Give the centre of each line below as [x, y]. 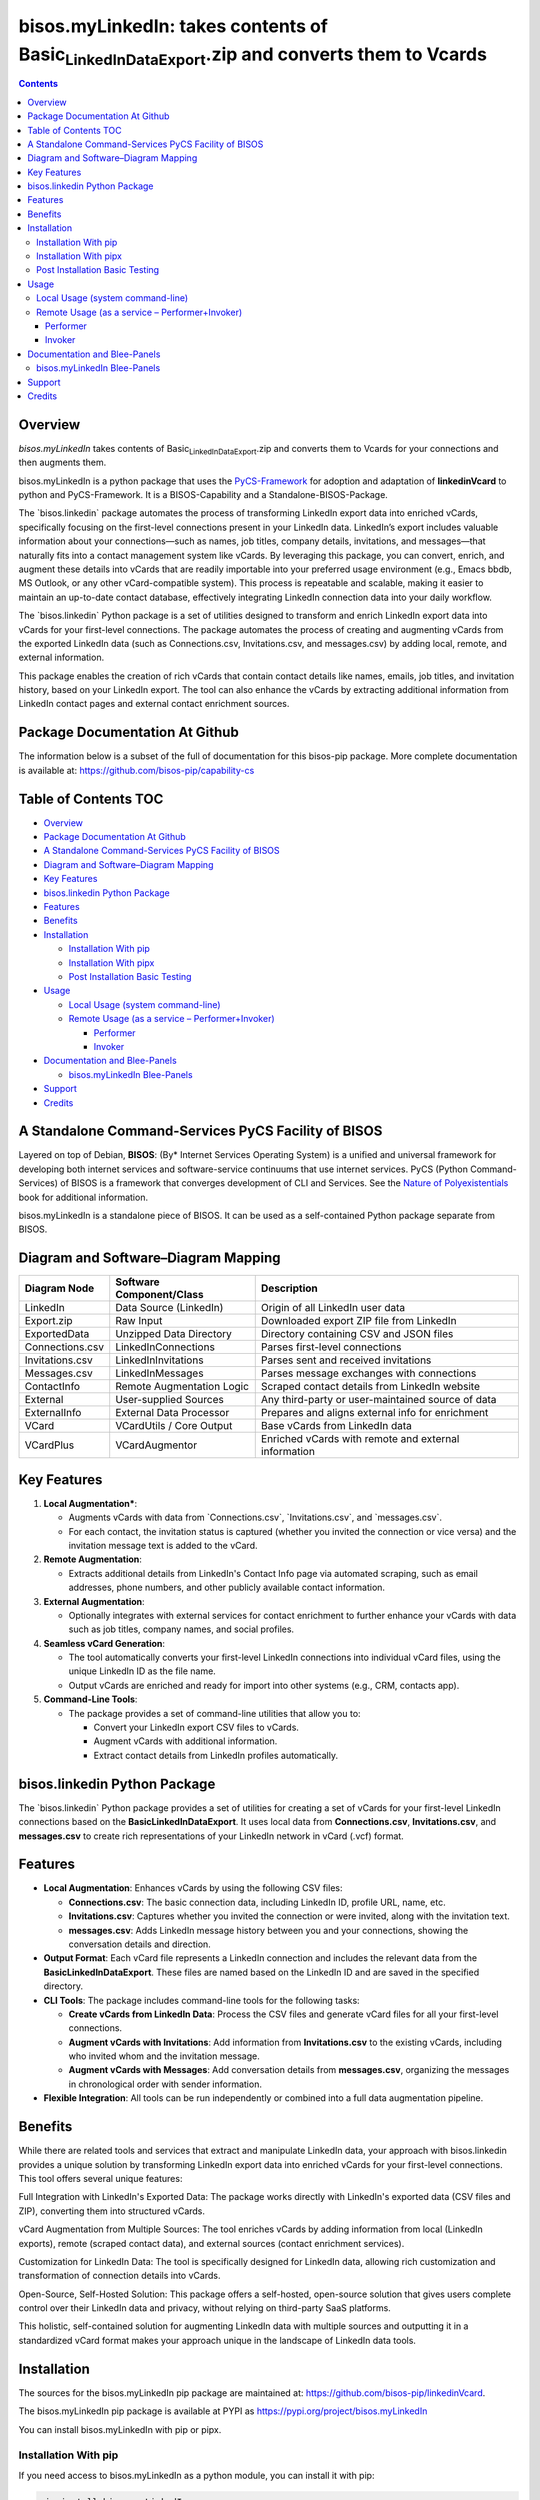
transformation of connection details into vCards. [119, 2276]
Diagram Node [59, 1288]
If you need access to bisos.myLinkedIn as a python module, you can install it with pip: [196, 2475]
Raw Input [139, 1321]
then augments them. [62, 462]
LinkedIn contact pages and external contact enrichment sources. [154, 704]
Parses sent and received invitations [346, 1360]
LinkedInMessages [159, 1373]
